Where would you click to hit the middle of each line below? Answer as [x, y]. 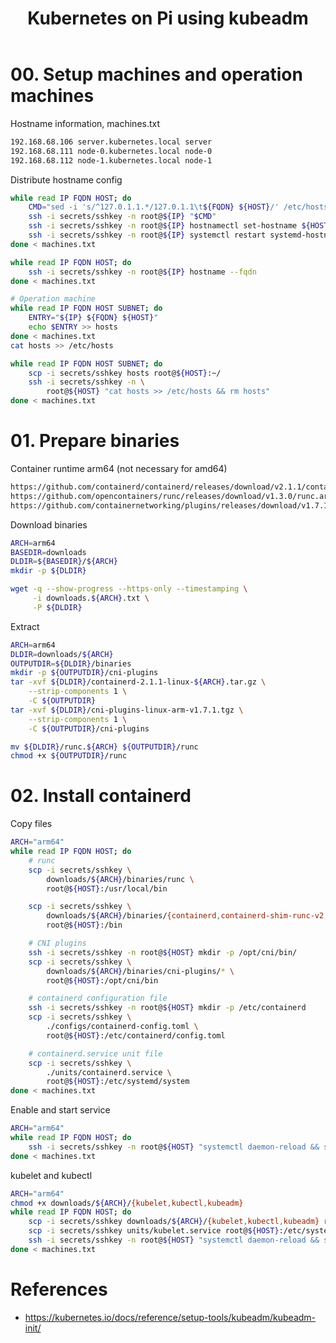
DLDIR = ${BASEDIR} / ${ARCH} [64, 562]
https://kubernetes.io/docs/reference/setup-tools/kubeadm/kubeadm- [170, 1317]
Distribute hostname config [66, 179]
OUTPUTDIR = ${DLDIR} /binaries [71, 663]
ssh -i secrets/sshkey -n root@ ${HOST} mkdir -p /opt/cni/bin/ [163, 952]
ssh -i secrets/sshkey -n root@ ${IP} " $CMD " [122, 217]
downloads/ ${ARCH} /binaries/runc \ [120, 879]
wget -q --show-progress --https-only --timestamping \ [129, 589]
